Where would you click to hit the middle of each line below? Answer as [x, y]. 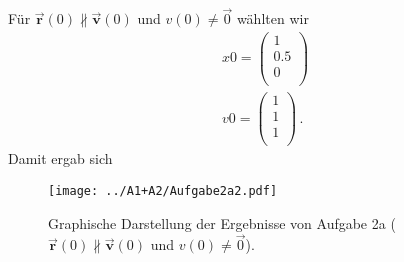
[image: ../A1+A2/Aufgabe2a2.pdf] [163, 190]
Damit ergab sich [60, 158]
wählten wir [272, 18]
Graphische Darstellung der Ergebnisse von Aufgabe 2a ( [222, 222]
